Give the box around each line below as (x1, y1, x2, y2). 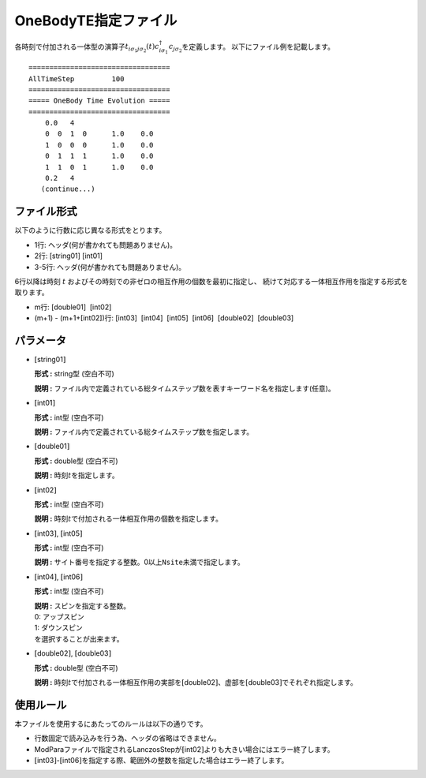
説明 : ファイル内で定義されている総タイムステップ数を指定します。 (34, 427, 254, 436)
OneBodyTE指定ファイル (14, 12, 177, 29)
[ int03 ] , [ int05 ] (34, 529, 83, 538)
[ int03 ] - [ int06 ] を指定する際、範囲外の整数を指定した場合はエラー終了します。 (34, 756, 289, 765)
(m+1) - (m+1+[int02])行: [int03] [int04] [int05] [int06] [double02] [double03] (34, 313, 294, 323)
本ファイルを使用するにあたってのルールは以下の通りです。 (14, 719, 207, 728)
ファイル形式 (14, 205, 77, 219)
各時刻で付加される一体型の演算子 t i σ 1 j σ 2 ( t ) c (14, 42, 159, 54)
